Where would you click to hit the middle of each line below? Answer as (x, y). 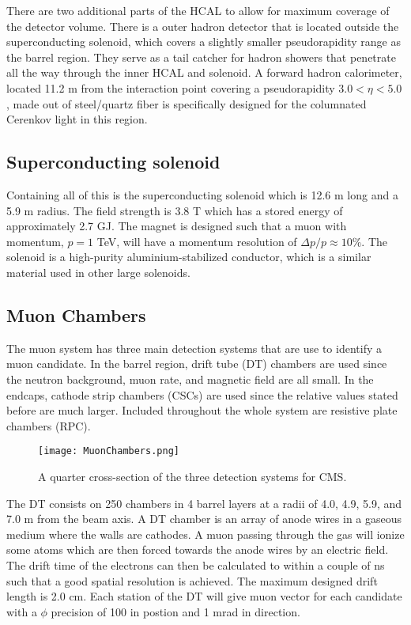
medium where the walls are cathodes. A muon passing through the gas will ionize (205, 534)
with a (22, 611)
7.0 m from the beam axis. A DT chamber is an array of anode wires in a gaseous (204, 519)
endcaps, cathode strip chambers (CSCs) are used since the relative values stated (202, 394)
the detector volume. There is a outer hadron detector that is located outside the (203, 26)
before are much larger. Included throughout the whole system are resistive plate (202, 410)
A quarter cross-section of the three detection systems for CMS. (192, 476)
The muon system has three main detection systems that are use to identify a (194, 348)
